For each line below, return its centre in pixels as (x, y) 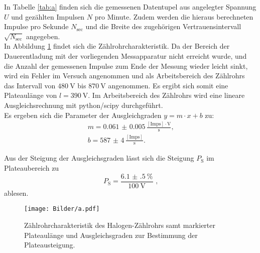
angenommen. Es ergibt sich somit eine (168, 85)
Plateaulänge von (31, 95)
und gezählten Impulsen (48, 16)
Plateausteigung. (50, 245)
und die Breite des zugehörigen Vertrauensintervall (163, 26)
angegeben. (43, 36)
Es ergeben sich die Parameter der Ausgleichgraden (83, 115)
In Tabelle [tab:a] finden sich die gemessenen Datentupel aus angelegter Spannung (130, 7)
